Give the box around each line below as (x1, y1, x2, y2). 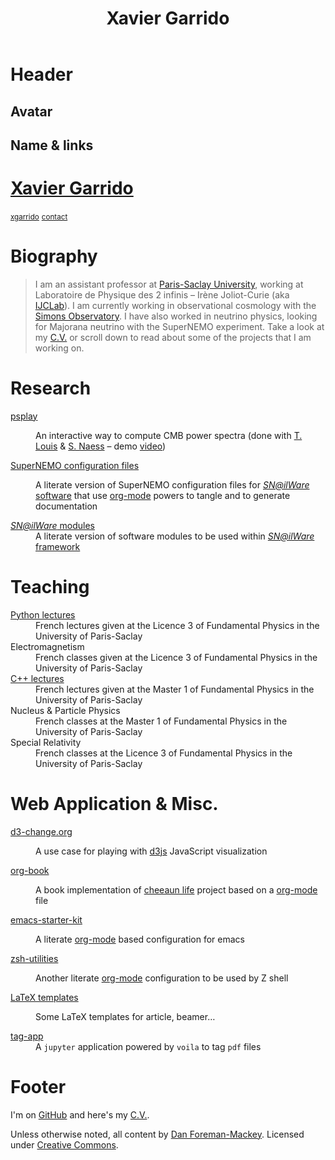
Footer (10, 1075, 67, 1098)
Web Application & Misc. (10, 792, 219, 815)
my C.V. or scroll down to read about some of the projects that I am (34, 331, 312, 343)
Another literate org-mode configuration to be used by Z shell (35, 972, 289, 984)
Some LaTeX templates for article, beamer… (35, 1010, 216, 1022)
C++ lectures (10, 672, 65, 684)
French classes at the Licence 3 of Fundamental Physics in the (35, 747, 293, 759)
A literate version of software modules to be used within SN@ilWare (35, 530, 315, 542)
